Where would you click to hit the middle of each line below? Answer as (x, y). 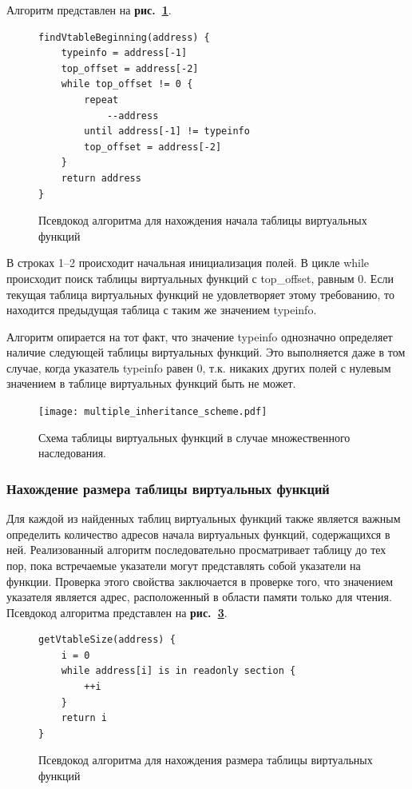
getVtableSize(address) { (107, 640)
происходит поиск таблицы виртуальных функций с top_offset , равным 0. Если (200, 278)
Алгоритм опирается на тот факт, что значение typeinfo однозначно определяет (200, 336)
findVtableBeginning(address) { (124, 37)
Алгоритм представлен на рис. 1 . (89, 10)
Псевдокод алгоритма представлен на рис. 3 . (117, 612)
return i (84, 718)
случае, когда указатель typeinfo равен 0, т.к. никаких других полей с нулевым (199, 367)
